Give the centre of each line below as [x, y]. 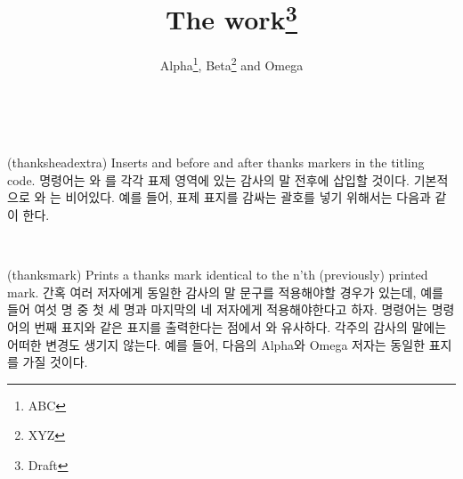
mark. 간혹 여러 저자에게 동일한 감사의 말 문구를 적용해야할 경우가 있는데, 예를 [225, 292]
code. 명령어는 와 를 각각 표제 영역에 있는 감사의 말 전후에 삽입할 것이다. [208, 179]
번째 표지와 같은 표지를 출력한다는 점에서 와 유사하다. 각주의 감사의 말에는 [240, 327]
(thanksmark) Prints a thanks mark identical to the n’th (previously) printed [218, 275]
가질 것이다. [55, 362]
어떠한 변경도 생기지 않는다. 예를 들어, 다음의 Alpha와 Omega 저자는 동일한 [216, 344]
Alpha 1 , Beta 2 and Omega [231, 64]
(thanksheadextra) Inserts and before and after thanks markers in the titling [216, 162]
